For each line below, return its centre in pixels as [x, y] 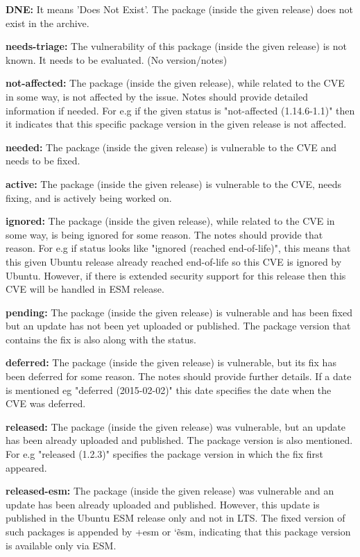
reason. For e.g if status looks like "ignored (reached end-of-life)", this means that [178, 248]
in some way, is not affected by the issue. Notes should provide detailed [157, 96]
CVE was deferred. [46, 403]
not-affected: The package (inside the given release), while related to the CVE [175, 83]
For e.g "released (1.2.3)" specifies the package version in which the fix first [165, 454]
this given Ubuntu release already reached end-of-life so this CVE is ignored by [174, 261]
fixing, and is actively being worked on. [89, 197]
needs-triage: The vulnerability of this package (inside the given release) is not [176, 46]
